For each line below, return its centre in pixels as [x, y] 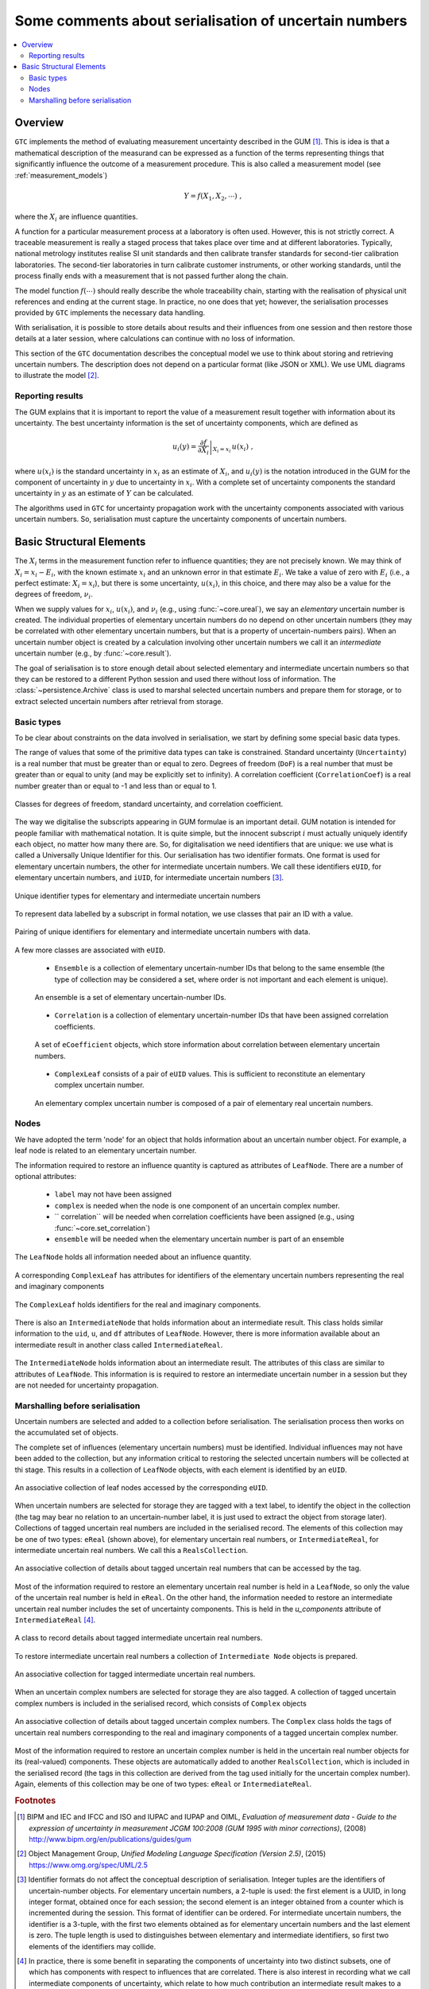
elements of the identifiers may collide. [93, 1946]
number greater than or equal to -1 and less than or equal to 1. [116, 786]
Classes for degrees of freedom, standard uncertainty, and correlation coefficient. [149, 804]
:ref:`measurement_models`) [61, 175]
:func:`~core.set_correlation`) [102, 1228]
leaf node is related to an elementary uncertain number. [106, 1150]
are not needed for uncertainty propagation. [87, 1385]
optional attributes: [46, 1177]
